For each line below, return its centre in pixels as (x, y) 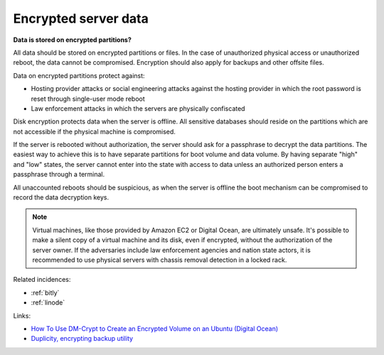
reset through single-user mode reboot (88, 99)
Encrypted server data (81, 18)
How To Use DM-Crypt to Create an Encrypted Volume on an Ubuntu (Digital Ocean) (155, 328)
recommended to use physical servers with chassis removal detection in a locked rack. (160, 260)
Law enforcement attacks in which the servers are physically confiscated (138, 108)
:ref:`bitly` (45, 293)
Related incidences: (42, 280)
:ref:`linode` (48, 302)
